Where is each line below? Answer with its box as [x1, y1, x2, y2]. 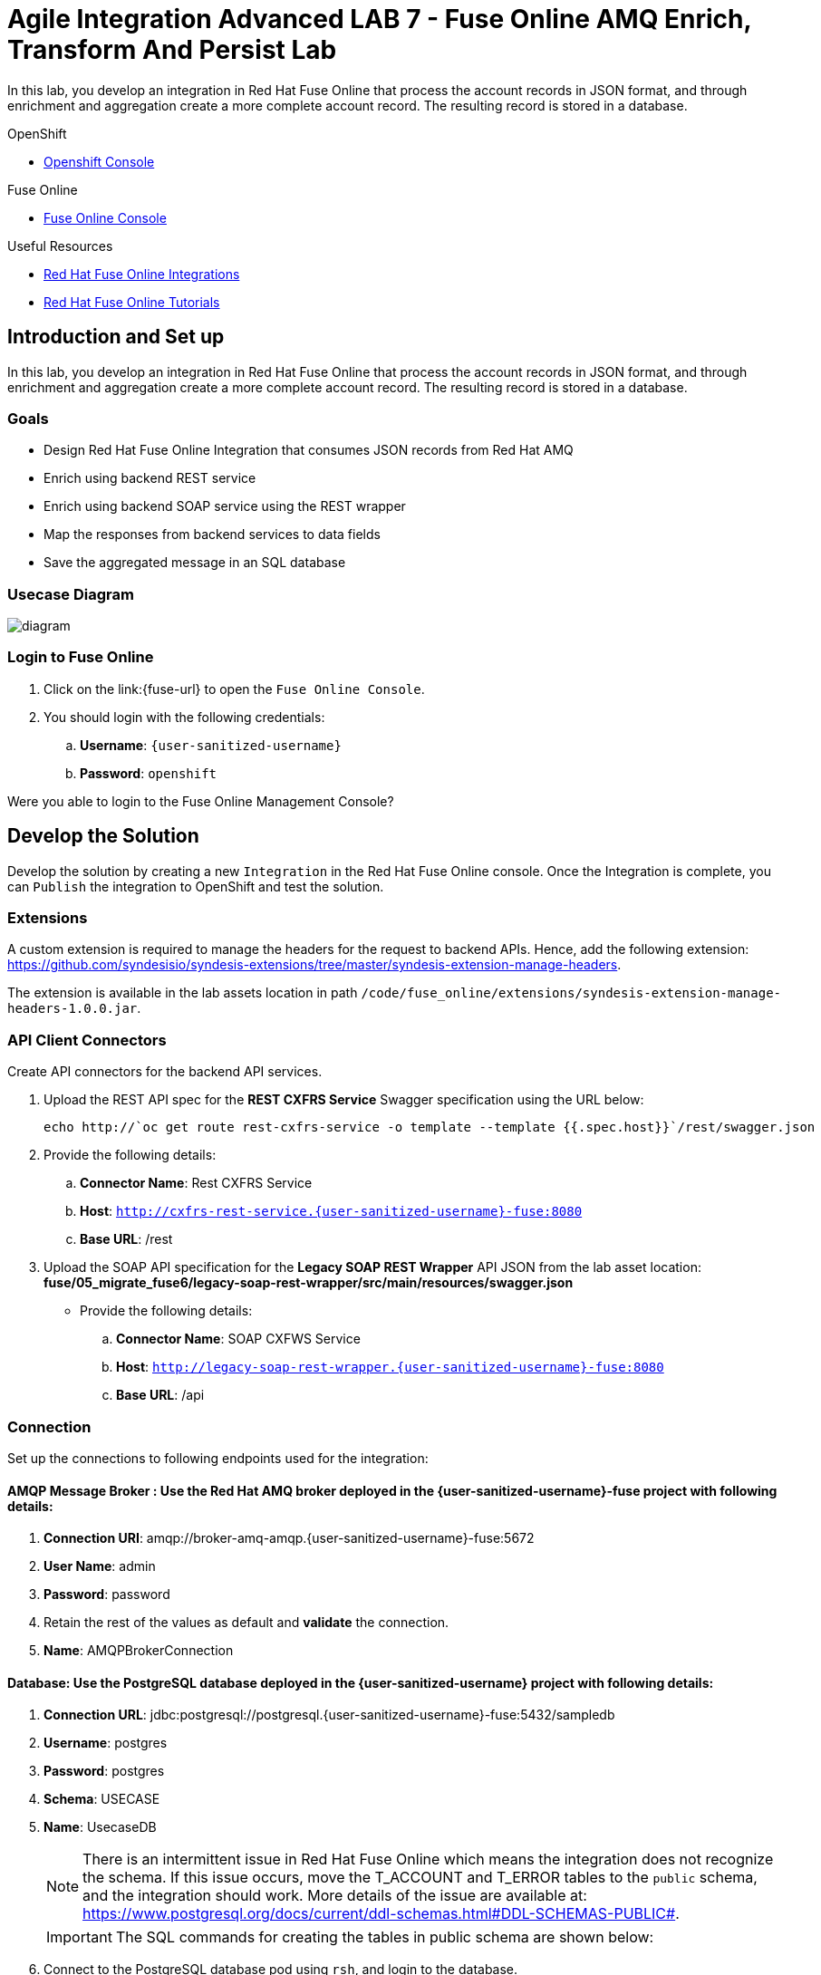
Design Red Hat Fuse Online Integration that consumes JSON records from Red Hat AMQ [43, 442, 574, 458]
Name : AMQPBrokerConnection [43, 1643, 234, 1659]
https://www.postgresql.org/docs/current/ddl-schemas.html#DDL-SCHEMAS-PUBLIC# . [82, 1904, 680, 1923]
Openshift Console [43, 153, 155, 169]
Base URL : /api [116, 1387, 205, 1403]
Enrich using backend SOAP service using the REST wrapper [43, 498, 406, 515]
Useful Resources [7, 237, 113, 254]
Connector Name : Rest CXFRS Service [80, 1175, 313, 1191]
